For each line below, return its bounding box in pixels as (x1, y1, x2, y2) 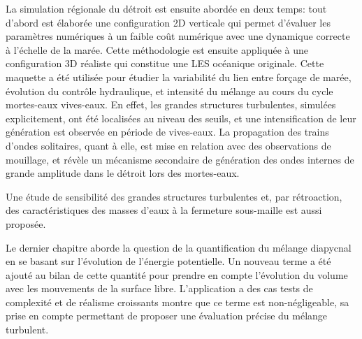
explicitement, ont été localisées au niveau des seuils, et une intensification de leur (6, 110, 356, 125)
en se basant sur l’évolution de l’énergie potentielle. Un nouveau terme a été (6, 254, 331, 268)
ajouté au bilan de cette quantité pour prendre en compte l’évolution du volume (6, 267, 348, 282)
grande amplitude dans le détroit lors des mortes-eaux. (6, 166, 240, 180)
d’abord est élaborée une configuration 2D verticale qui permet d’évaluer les (6, 15, 331, 29)
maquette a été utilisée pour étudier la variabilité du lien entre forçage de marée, (6, 69, 352, 84)
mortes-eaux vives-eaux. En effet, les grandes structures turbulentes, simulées (6, 97, 336, 112)
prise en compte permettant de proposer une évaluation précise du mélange (6, 308, 328, 323)
